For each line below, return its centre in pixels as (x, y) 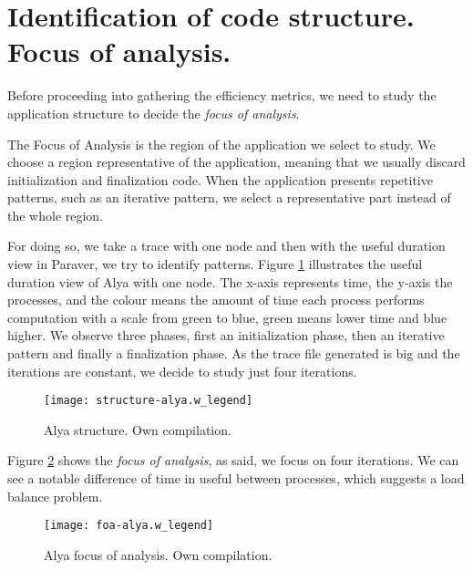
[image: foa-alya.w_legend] (129, 526)
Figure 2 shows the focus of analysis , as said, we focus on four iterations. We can (233, 460)
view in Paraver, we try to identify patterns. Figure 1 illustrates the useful (215, 264)
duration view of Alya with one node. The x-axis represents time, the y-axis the (230, 281)
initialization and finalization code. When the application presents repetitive (220, 179)
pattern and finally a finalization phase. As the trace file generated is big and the (234, 353)
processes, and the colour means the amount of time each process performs (216, 300)
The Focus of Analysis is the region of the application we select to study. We (221, 144)
